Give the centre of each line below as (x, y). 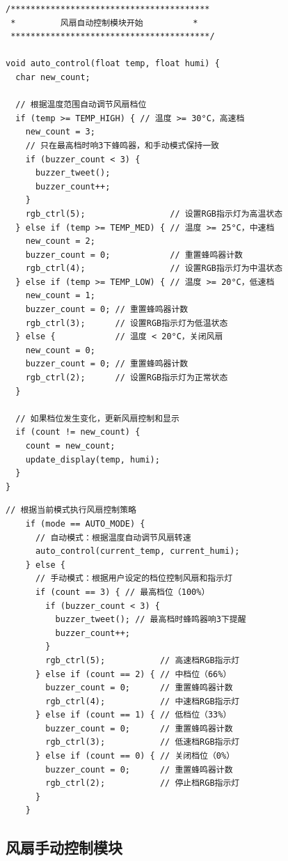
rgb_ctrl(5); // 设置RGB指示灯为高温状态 (154, 214)
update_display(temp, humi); (93, 459)
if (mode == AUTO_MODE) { (85, 523)
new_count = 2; (60, 241)
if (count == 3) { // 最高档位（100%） (122, 592)
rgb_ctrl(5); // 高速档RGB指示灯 (143, 660)
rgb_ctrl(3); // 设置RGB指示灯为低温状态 (127, 323)
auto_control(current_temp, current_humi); (137, 551)
